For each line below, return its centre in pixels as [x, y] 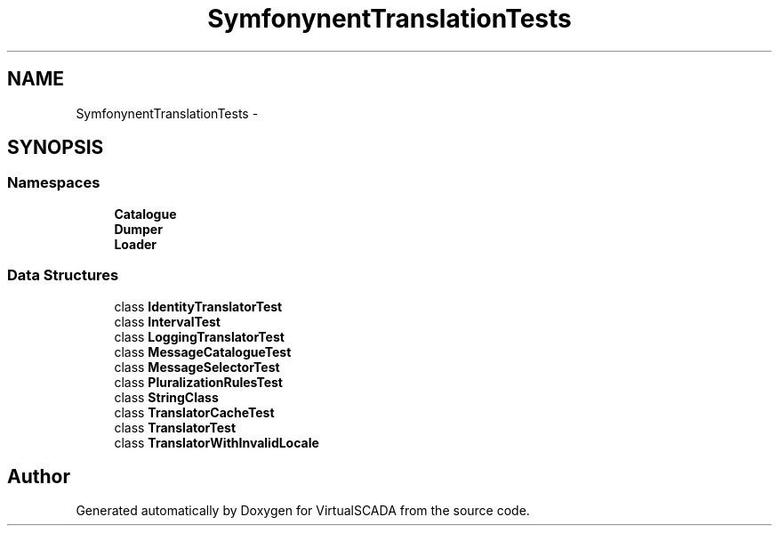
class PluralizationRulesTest [198, 382]
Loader [136, 244]
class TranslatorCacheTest [194, 412]
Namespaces [54, 183]
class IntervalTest [167, 321]
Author [39, 476]
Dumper [138, 229]
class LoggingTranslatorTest [199, 336]
